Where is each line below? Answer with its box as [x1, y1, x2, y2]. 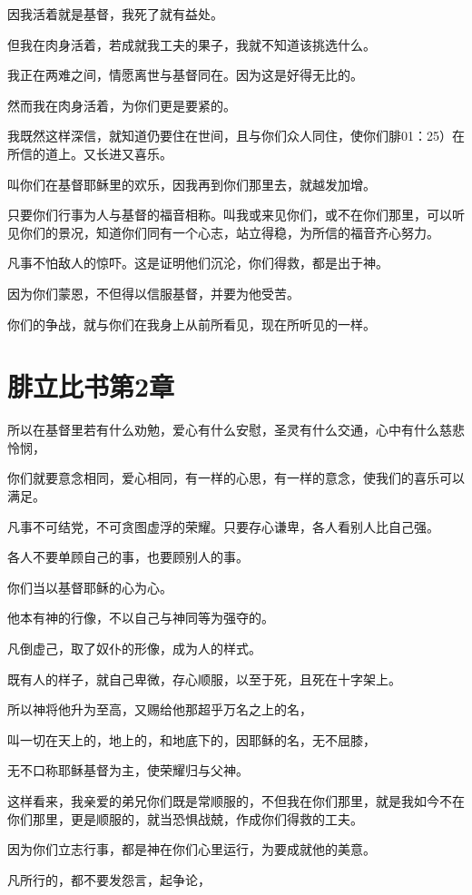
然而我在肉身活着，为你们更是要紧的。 [7, 95, 236, 114]
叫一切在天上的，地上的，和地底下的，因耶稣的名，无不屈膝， [7, 730, 376, 749]
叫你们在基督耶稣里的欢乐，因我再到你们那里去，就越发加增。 [7, 174, 376, 193]
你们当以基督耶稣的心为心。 [7, 577, 172, 596]
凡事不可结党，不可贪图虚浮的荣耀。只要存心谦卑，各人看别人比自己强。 [7, 516, 439, 536]
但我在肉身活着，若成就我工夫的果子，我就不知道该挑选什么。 [7, 34, 376, 54]
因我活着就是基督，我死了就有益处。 [7, 5, 223, 23]
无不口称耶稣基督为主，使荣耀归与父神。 [7, 761, 249, 780]
